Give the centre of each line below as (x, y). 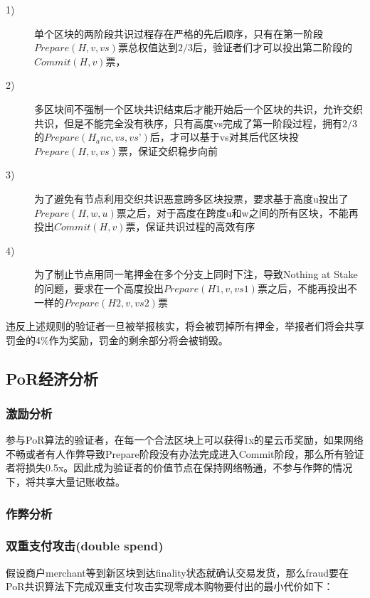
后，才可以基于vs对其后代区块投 (224, 137)
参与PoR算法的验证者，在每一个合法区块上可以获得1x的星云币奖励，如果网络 (185, 440)
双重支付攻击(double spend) (85, 546)
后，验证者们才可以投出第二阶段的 (272, 47)
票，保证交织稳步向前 (168, 150)
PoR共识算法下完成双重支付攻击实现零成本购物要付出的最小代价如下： (170, 586)
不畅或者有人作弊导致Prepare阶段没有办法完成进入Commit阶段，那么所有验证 (185, 453)
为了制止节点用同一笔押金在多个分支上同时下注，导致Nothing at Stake (196, 274)
